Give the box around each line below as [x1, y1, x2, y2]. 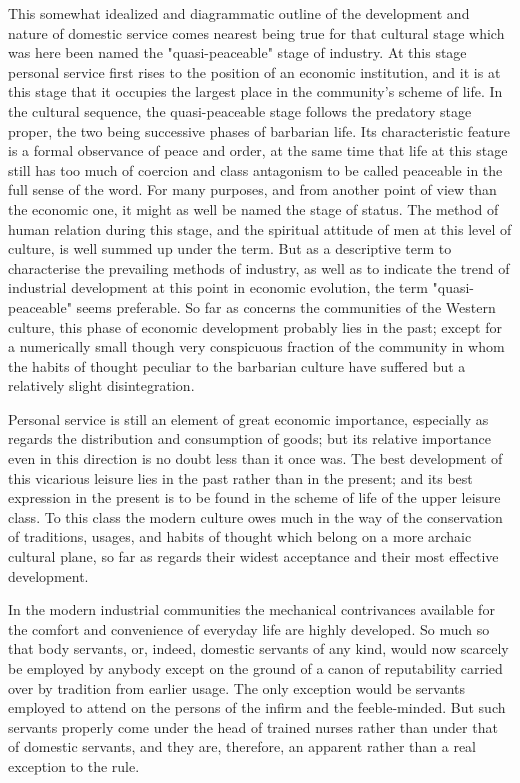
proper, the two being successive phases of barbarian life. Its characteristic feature [8, 120, 511, 141]
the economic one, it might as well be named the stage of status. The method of [8, 198, 499, 219]
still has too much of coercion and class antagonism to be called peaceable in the [8, 159, 503, 180]
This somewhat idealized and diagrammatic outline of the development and [8, 3, 470, 23]
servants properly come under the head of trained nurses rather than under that [8, 716, 498, 737]
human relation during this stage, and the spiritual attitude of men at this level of [8, 218, 512, 239]
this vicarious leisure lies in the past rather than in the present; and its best [8, 467, 473, 488]
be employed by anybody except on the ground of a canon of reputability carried [8, 658, 503, 678]
